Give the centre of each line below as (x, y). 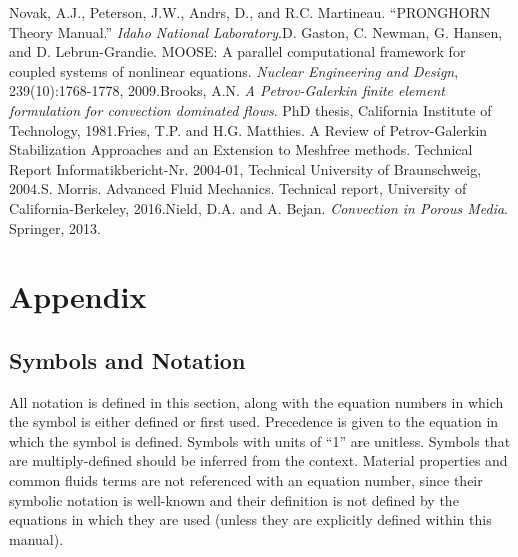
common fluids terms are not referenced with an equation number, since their (246, 480)
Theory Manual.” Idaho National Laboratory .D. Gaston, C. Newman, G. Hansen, (256, 31)
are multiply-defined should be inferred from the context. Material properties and (258, 460)
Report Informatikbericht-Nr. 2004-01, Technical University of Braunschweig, (245, 168)
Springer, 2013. (55, 227)
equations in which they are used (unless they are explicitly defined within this (250, 519)
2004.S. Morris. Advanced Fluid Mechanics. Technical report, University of (238, 188)
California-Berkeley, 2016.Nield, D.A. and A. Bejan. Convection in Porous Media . (258, 207)
